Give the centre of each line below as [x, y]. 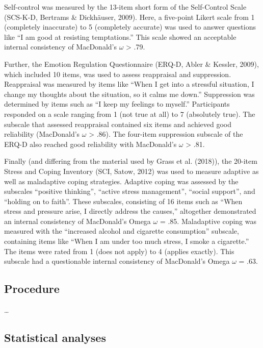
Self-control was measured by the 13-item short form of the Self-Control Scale [125, 7]
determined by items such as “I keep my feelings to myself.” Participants [117, 104]
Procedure [32, 289]
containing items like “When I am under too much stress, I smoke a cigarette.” [127, 241]
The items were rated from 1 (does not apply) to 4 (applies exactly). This [119, 251]
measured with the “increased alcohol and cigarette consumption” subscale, [122, 231]
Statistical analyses [55, 338]
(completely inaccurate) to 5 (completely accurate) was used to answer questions [130, 27]
